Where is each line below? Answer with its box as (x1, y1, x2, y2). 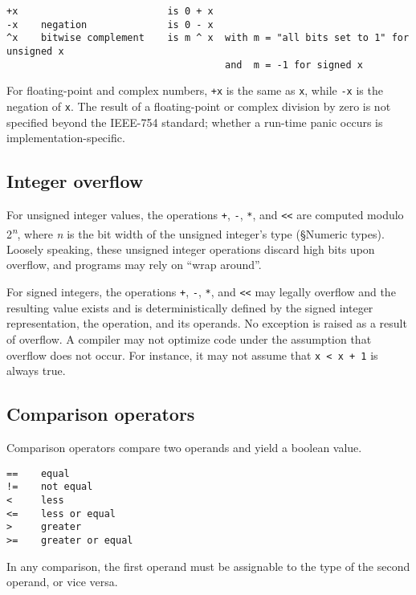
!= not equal (6, 481, 93, 493)
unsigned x (6, 45, 64, 57)
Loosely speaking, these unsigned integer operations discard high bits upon (6, 240, 375, 257)
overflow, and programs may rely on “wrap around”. (6, 256, 262, 273)
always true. (6, 362, 66, 379)
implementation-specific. (6, 129, 125, 146)
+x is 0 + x (6, 6, 214, 17)
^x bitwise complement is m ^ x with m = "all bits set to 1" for (6, 32, 410, 44)
